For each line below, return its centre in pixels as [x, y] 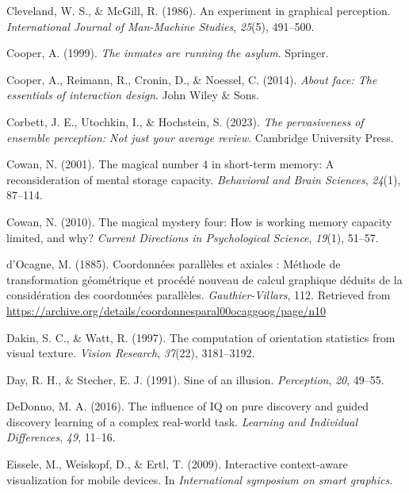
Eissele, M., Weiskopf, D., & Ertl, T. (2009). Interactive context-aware [177, 464]
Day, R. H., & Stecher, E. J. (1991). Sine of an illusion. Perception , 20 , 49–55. [195, 379]
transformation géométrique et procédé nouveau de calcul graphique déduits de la [204, 279]
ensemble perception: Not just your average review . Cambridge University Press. [200, 137]
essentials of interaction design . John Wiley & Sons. [133, 95]
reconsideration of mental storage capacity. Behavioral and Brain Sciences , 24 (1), [204, 179]
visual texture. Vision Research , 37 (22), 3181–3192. [131, 353]
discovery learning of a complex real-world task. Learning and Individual [182, 421]
